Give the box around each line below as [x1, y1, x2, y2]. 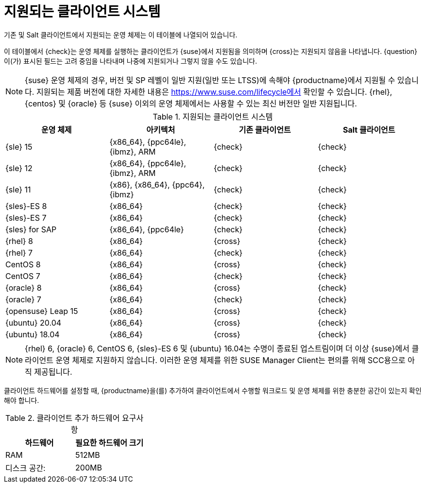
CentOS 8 [5, 259, 41, 269]
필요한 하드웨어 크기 [75, 437, 144, 448]
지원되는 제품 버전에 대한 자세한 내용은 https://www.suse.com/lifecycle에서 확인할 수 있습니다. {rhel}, [36, 87, 392, 97]
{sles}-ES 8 [5, 201, 47, 211]
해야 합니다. [4, 396, 39, 404]
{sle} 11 [5, 184, 31, 194]
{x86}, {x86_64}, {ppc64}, [109, 179, 205, 190]
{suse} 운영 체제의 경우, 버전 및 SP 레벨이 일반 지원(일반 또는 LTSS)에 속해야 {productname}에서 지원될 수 [25, 75, 395, 85]
